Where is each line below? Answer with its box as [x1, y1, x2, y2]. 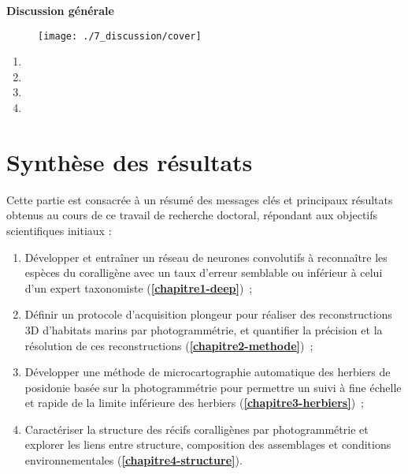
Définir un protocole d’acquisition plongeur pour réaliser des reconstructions [24, 306, 392, 323]
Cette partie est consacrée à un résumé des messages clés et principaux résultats [6, 191, 393, 207]
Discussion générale [6, 2, 114, 18]
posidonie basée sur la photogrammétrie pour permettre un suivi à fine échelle [24, 379, 402, 395]
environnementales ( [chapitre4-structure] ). [24, 452, 243, 468]
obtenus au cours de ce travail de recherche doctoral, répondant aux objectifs [6, 207, 378, 223]
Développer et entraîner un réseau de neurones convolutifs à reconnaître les [24, 248, 388, 265]
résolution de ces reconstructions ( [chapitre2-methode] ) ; [24, 337, 313, 353]
